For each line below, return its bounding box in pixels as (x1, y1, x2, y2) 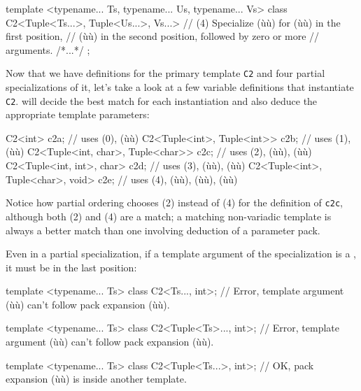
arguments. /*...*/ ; (6, 42, 90, 57)
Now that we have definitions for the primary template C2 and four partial (6, 66, 325, 80)
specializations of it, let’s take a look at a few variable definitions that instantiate (6, 80, 354, 94)
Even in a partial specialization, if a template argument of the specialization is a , (6, 246, 357, 261)
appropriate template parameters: (6, 107, 150, 122)
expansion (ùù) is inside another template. (6, 371, 187, 386)
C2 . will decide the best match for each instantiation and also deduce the (6, 93, 318, 108)
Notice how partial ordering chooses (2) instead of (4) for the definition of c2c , (6, 195, 343, 210)
